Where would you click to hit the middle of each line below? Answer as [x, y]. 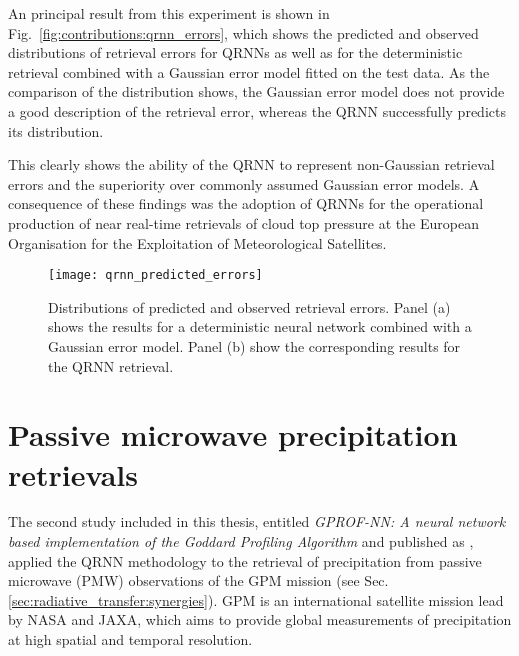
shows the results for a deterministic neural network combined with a [260, 326]
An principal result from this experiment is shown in [169, 13]
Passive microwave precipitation [233, 434]
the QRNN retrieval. [111, 365]
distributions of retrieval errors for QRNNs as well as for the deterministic [235, 52]
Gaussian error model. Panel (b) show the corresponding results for [254, 345]
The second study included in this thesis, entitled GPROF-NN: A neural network [257, 521]
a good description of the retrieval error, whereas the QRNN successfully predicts [257, 110]
